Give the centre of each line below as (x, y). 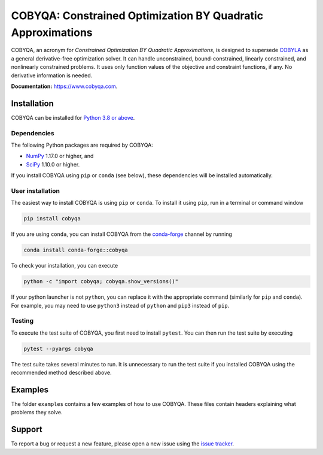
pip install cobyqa (52, 219)
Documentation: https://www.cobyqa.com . (64, 86)
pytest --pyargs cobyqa (59, 348)
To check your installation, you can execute (65, 266)
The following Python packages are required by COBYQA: (82, 145)
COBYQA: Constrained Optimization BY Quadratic (137, 16)
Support (27, 430)
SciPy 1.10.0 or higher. (53, 164)
